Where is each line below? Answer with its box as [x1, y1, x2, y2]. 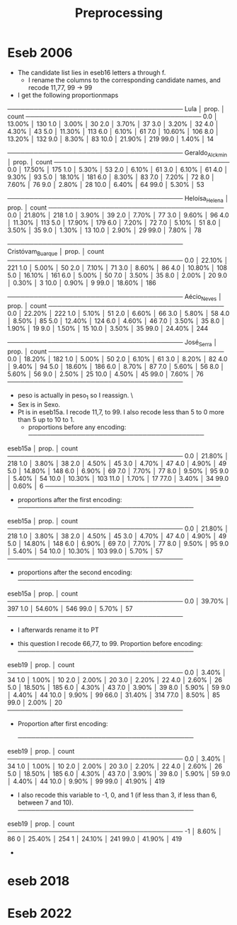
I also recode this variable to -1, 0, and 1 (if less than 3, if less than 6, [17, 790, 217, 799]
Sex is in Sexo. [17, 400, 61, 409]
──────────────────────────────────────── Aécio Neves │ [7, 293, 223, 302]
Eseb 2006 [7, 45, 73, 61]
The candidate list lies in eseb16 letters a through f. [17, 68, 166, 76]
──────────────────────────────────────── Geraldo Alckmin [7, 148, 228, 159]
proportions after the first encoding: [17, 495, 122, 504]
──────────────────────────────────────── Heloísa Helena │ [7, 193, 229, 204]
